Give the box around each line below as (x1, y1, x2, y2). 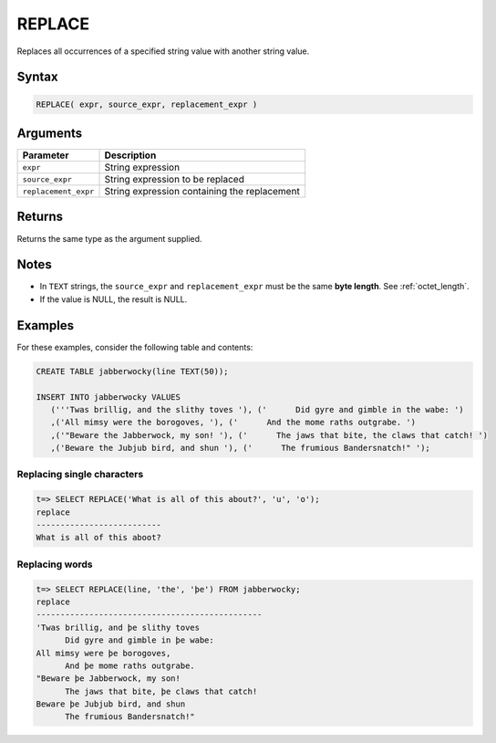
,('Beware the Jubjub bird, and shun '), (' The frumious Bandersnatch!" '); (50, 443, 430, 454)
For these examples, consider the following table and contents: (16, 341, 253, 352)
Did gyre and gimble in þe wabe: (65, 635, 214, 645)
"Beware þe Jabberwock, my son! (36, 674, 181, 684)
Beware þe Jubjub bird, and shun (36, 699, 186, 709)
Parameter (22, 149, 69, 162)
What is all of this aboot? (36, 532, 161, 543)
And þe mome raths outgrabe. (65, 660, 195, 671)
